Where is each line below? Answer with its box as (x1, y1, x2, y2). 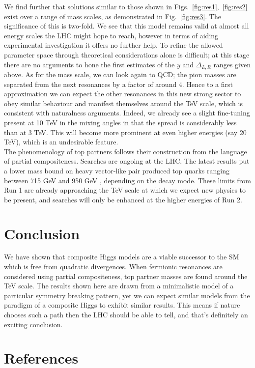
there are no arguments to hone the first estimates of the (4, 59, 175, 69)
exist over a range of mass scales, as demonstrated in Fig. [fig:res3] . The (4, 11, 221, 21)
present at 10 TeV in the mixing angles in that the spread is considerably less (4, 117, 237, 127)
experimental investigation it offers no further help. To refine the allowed (4, 40, 223, 50)
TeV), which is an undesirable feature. (4, 137, 118, 147)
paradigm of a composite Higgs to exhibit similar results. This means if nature (4, 300, 240, 310)
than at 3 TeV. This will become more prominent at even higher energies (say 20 (4, 127, 247, 137)
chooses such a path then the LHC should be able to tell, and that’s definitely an (4, 310, 248, 320)
